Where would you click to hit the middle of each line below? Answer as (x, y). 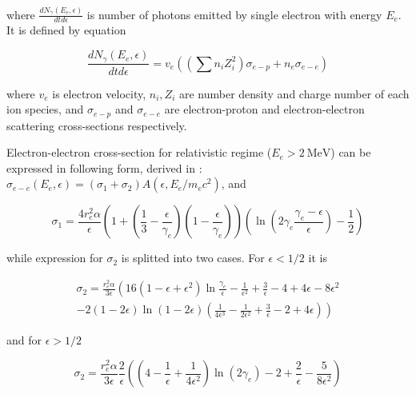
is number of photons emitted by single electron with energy (234, 14)
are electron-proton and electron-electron (264, 109)
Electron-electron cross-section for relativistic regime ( (139, 152)
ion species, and (45, 109)
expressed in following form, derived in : (104, 167)
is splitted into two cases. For (193, 258)
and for (24, 340)
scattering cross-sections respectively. (97, 125)
